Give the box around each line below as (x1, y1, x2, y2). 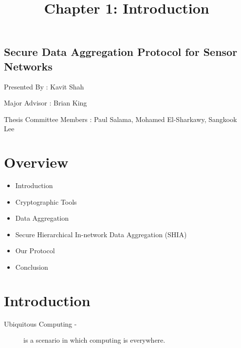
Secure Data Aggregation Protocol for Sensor (4, 44, 238, 59)
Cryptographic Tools (15, 196, 77, 207)
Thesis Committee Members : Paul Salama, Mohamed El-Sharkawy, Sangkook (4, 114, 237, 124)
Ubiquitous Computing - (4, 318, 77, 329)
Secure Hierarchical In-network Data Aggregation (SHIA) (15, 229, 187, 239)
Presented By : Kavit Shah (4, 81, 84, 91)
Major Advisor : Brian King (4, 98, 87, 108)
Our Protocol (15, 245, 55, 256)
